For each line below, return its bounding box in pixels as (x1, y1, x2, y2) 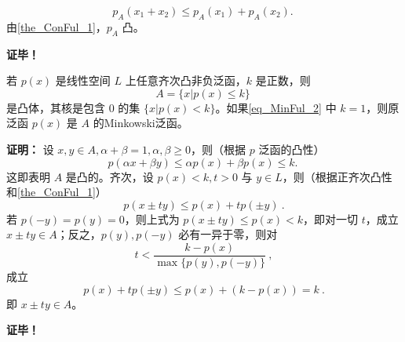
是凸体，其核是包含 (6, 99, 105, 115)
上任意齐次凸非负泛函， (125, 72, 246, 89)
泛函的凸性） (258, 140, 325, 157)
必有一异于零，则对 (178, 226, 278, 242)
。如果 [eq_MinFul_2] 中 (215, 99, 337, 115)
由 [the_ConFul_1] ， (6, 18, 107, 35)
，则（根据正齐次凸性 (282, 168, 392, 184)
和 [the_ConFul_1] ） (6, 184, 107, 200)
